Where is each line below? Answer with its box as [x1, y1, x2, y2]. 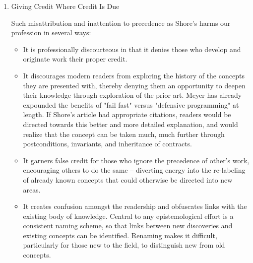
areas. [23, 184, 41, 195]
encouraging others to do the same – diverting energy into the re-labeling [23, 165, 246, 175]
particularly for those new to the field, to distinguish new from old [23, 240, 225, 250]
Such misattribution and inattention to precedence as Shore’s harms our [11, 17, 231, 28]
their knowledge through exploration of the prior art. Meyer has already [23, 90, 242, 100]
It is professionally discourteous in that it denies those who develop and [23, 44, 241, 54]
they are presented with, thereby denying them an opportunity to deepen [23, 80, 246, 90]
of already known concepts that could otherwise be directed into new [23, 174, 233, 185]
